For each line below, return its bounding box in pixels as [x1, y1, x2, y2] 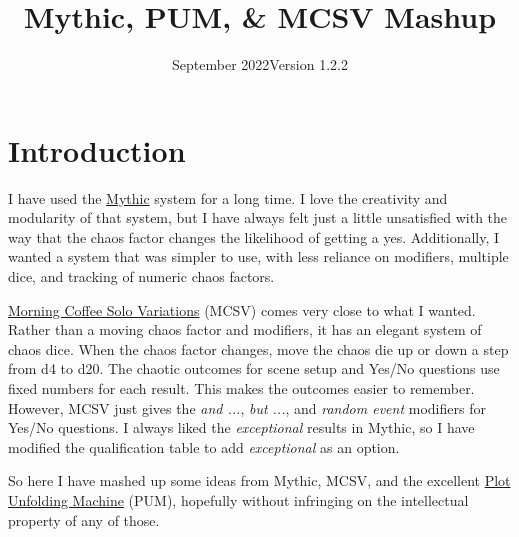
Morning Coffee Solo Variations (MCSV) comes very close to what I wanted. [8, 299, 476, 320]
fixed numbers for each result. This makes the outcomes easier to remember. [8, 378, 475, 398]
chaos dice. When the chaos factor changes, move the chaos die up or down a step [8, 338, 509, 359]
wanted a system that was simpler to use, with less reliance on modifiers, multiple [8, 246, 509, 267]
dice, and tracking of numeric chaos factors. [8, 266, 275, 287]
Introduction [8, 129, 186, 170]
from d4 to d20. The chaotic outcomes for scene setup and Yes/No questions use [8, 358, 500, 379]
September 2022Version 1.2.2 [172, 54, 348, 75]
